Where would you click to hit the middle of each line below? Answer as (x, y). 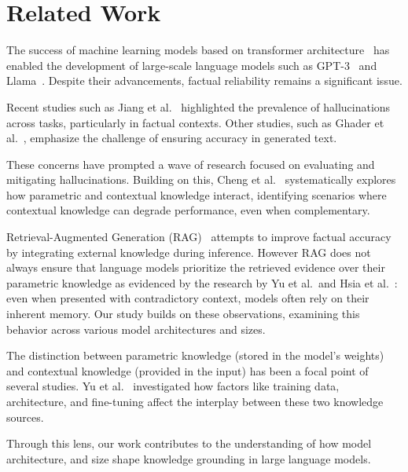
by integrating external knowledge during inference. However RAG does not (189, 252)
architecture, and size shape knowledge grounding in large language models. (189, 458)
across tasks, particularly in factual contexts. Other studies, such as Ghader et (195, 122)
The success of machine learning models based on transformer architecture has (198, 50)
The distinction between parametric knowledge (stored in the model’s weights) (195, 355)
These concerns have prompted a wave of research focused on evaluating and (191, 164)
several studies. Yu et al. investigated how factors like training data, (173, 386)
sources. (25, 417)
